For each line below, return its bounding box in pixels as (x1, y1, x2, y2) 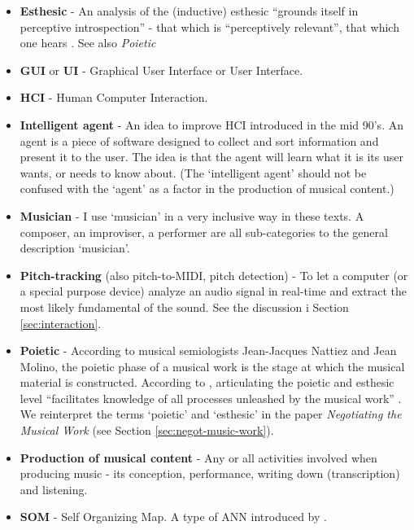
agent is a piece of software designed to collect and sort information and (20, 132, 379, 149)
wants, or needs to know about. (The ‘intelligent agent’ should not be (20, 164, 367, 181)
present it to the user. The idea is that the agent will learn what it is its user (20, 148, 403, 165)
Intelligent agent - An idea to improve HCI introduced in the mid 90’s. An (20, 116, 403, 133)
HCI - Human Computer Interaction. (20, 89, 208, 106)
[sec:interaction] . (20, 314, 102, 331)
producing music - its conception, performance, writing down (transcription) (20, 465, 400, 482)
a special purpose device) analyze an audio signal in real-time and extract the (20, 283, 407, 300)
